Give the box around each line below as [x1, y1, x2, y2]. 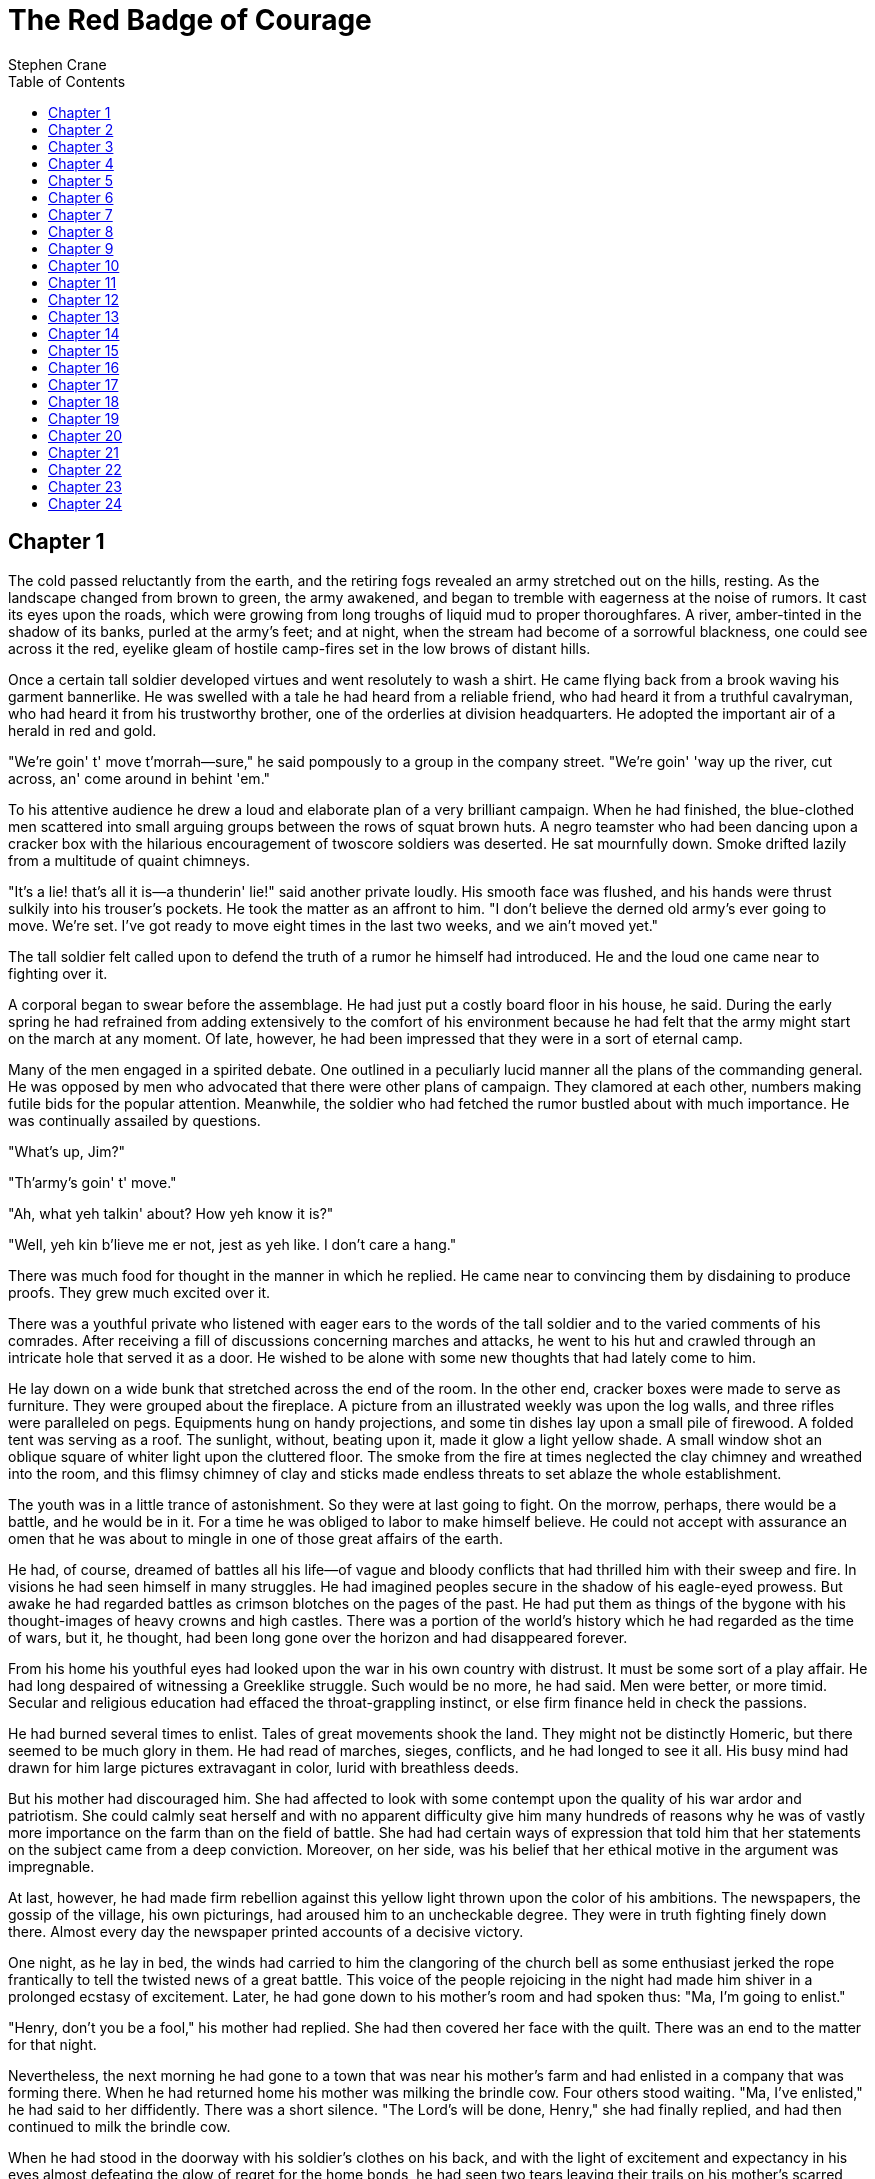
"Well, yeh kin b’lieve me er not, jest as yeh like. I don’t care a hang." [8, 1235, 457, 1253]
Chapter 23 [48, 477, 122, 495]
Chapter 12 [48, 290, 119, 308]
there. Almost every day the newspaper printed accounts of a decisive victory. [8, 1922, 524, 1940]
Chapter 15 [48, 341, 119, 359]
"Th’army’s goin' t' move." [8, 1173, 177, 1191]
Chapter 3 [48, 137, 114, 155]
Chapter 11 [48, 273, 117, 291]
